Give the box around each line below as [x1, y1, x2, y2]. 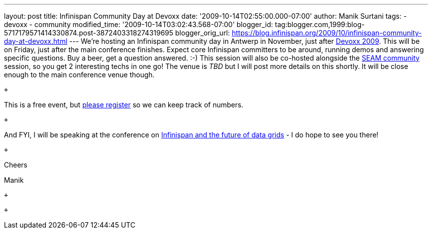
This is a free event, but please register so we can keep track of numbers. [4, 100, 244, 109]
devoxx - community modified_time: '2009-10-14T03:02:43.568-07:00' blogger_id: [4, 20, 273, 29]
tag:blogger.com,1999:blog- [275, 20, 365, 29]
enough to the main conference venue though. [4, 70, 155, 79]
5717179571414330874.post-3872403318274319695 [4, 29, 174, 37]
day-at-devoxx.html [4, 37, 68, 45]
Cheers [4, 161, 28, 169]
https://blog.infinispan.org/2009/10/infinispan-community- [231, 29, 422, 37]
